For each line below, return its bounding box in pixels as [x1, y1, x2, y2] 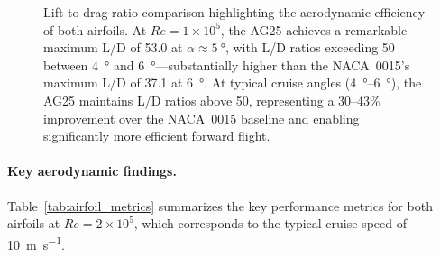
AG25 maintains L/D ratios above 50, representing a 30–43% [43, 90, 380, 109]
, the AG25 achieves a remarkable [220, 20, 408, 39]
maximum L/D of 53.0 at [43, 38, 183, 57]
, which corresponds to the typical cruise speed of [133, 214, 408, 233]
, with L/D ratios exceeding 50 [225, 38, 395, 57]
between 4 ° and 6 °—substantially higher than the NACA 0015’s [43, 55, 410, 74]
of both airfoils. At [43, 20, 147, 39]
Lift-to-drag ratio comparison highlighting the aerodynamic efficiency [43, 3, 426, 21]
